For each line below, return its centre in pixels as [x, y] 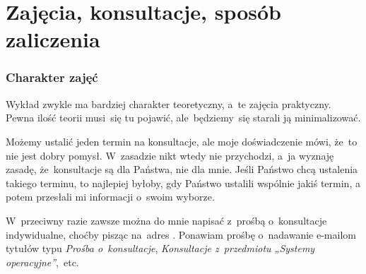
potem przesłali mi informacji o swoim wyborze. [110, 197]
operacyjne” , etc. [42, 262]
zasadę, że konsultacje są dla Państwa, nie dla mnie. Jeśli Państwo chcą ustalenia [182, 169]
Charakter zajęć [52, 77]
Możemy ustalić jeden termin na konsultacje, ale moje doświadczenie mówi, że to [182, 141]
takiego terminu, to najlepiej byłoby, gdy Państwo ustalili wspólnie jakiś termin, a [183, 183]
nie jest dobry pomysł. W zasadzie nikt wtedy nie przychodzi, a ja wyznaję [170, 155]
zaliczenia [53, 39]
